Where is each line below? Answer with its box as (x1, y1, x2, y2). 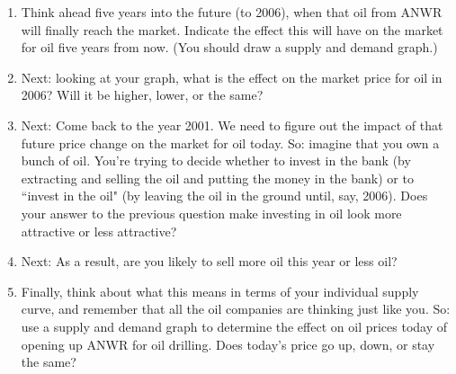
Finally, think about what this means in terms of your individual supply (21, 281, 419, 300)
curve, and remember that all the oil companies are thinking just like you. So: (21, 299, 451, 318)
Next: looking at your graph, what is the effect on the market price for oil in (21, 67, 443, 86)
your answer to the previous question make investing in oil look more (21, 203, 402, 222)
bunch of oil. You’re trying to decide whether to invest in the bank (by (21, 151, 411, 170)
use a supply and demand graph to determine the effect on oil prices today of (21, 316, 448, 335)
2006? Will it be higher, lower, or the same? (21, 85, 264, 104)
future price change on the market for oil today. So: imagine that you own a (21, 133, 440, 152)
